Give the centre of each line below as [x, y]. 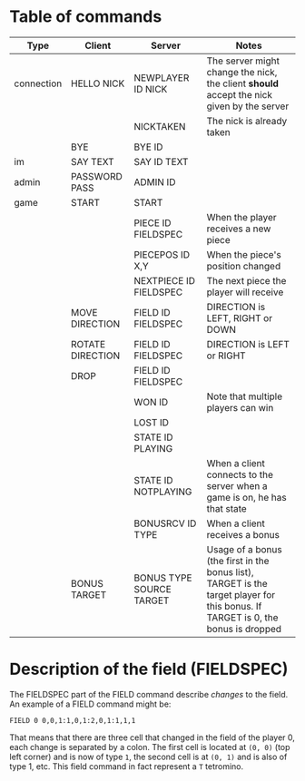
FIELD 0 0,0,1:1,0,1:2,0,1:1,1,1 [73, 720]
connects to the [240, 474]
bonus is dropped [244, 629]
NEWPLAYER [162, 77]
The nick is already [247, 121]
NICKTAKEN [160, 126]
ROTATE [89, 344]
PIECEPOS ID [162, 254]
